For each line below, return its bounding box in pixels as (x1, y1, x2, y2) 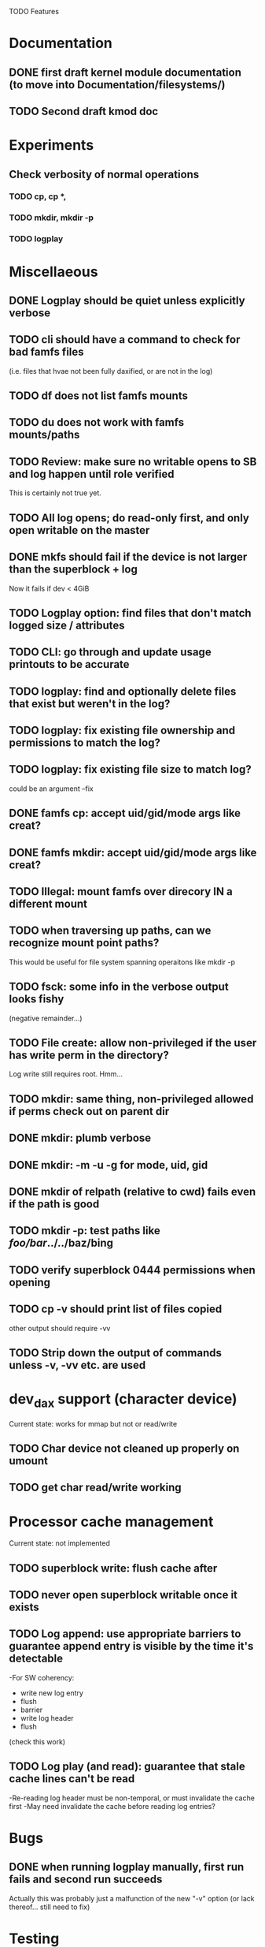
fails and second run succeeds (9, 1873, 163, 1886)
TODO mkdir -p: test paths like (9, 1224, 160, 1237)
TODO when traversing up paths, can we (9, 924, 212, 938)
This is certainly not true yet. (9, 488, 101, 498)
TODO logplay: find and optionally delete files (9, 684, 237, 698)
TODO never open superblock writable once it (9, 1588, 238, 1602)
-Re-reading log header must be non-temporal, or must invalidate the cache (9, 1793, 255, 1803)
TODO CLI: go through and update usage (9, 646, 212, 659)
